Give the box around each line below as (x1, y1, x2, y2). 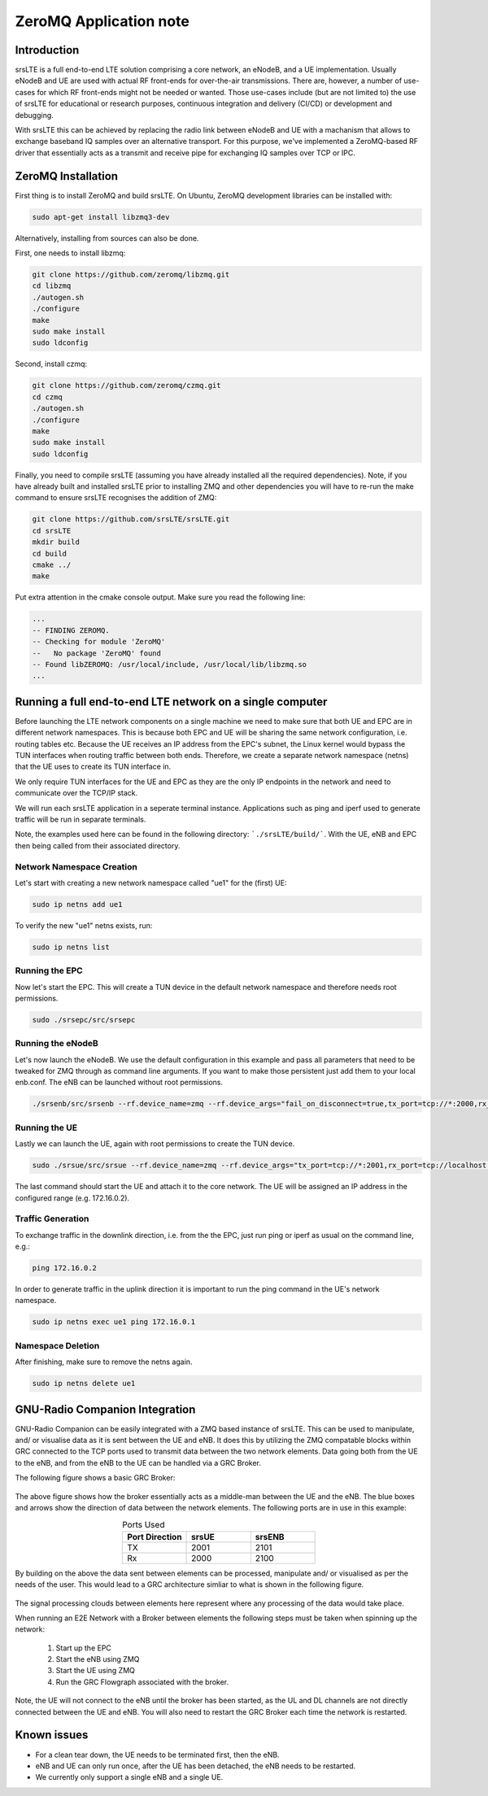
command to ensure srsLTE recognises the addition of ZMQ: (15, 493, 217, 503)
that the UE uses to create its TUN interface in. (15, 761, 172, 772)
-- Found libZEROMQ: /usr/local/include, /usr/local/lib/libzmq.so (32, 660, 307, 669)
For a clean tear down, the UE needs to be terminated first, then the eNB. (35, 1750, 280, 1759)
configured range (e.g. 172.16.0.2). (15, 1192, 130, 1203)
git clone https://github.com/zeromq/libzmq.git (32, 270, 230, 280)
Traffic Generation (15, 1213, 89, 1224)
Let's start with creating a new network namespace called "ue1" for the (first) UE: (15, 878, 287, 887)
